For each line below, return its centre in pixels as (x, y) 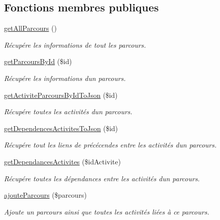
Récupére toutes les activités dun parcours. (68, 111)
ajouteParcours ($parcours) (45, 195)
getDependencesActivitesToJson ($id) (61, 128)
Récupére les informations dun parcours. (65, 78)
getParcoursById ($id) (38, 61)
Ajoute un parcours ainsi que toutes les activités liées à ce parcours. (107, 211)
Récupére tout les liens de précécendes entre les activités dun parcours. (110, 145)
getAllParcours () (31, 28)
